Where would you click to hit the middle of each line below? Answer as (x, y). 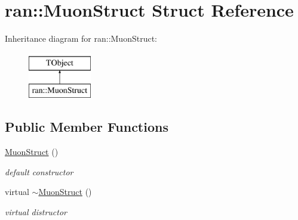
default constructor (39, 171)
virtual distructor (36, 211)
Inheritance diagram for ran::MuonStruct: (81, 38)
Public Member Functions (87, 127)
